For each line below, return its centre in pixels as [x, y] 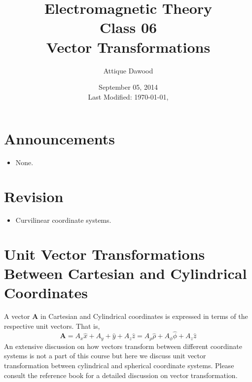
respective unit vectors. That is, [52, 326]
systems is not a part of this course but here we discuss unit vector [105, 356]
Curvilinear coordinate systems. [63, 220]
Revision [34, 196]
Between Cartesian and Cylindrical [126, 273]
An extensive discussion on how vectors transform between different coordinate [123, 346]
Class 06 [128, 27]
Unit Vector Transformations [105, 254]
